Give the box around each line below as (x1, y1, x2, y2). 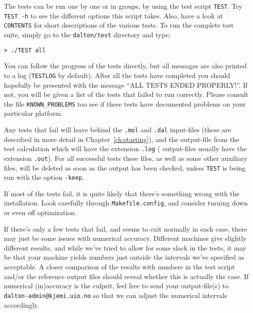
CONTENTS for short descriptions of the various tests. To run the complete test (4, 20, 234, 30)
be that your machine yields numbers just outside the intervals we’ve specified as (4, 252, 244, 262)
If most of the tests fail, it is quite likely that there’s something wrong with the (4, 188, 240, 198)
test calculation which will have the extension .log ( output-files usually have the (4, 143, 247, 154)
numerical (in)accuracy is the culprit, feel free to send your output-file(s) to (4, 281, 229, 291)
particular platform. (4, 108, 63, 118)
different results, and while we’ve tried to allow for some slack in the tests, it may (4, 242, 247, 252)
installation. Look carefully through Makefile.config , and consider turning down (4, 198, 248, 208)
